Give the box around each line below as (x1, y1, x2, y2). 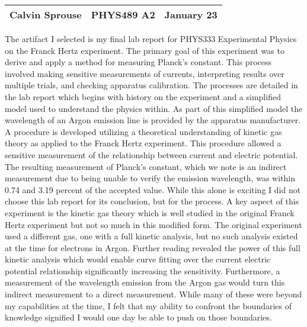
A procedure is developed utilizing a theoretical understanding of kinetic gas (5, 125, 282, 137)
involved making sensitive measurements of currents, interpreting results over (5, 67, 284, 79)
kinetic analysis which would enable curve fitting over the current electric (5, 253, 271, 265)
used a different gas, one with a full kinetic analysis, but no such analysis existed (5, 230, 298, 242)
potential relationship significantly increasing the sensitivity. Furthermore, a (5, 264, 280, 277)
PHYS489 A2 (91, 8, 155, 21)
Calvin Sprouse (9, 8, 82, 21)
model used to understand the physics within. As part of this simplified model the (5, 102, 303, 114)
